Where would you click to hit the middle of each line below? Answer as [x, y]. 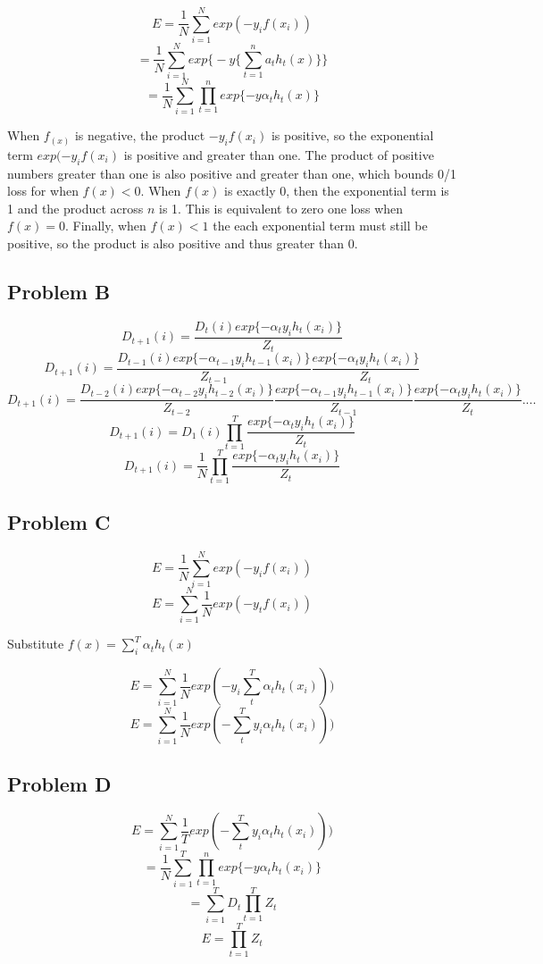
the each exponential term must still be [320, 226]
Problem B [59, 292]
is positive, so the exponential [352, 135]
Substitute [36, 644]
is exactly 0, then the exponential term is [337, 191]
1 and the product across [75, 208]
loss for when [43, 191]
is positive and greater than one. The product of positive [279, 154]
